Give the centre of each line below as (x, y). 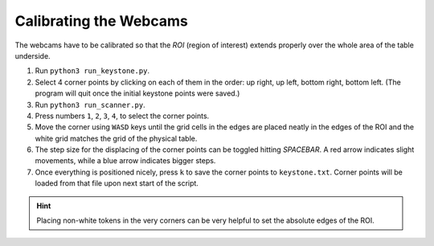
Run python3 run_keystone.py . (92, 71)
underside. (33, 55)
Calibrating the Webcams (101, 21)
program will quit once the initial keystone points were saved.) (137, 93)
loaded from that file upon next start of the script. (117, 183)
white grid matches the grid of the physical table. (116, 138)
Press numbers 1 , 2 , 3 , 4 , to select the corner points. (122, 116)
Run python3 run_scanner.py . (90, 105)
